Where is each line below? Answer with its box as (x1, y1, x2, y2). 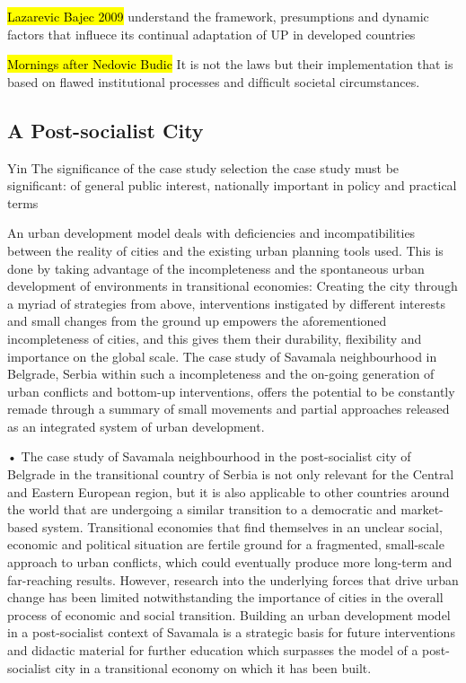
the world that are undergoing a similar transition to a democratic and (7, 500, 397, 519)
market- (400, 500, 444, 519)
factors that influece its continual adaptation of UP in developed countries (7, 24, 416, 43)
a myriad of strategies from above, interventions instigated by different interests (7, 293, 445, 312)
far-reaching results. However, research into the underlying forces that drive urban (7, 570, 459, 589)
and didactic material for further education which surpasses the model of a (7, 641, 418, 660)
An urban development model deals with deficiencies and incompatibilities (7, 223, 416, 242)
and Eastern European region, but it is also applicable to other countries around (7, 482, 450, 501)
